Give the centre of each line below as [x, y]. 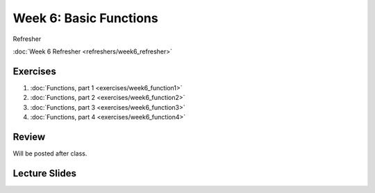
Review [29, 136]
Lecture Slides [44, 173]
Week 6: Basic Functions [86, 18]
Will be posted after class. [50, 153]
